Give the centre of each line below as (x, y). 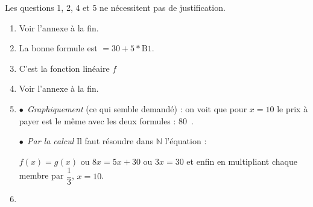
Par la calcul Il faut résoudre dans (90, 141)
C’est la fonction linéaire (64, 68)
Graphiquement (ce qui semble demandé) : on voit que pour (137, 108)
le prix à (292, 108)
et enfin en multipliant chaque (242, 161)
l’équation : (186, 141)
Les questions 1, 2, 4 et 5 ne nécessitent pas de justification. (115, 7)
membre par (41, 175)
